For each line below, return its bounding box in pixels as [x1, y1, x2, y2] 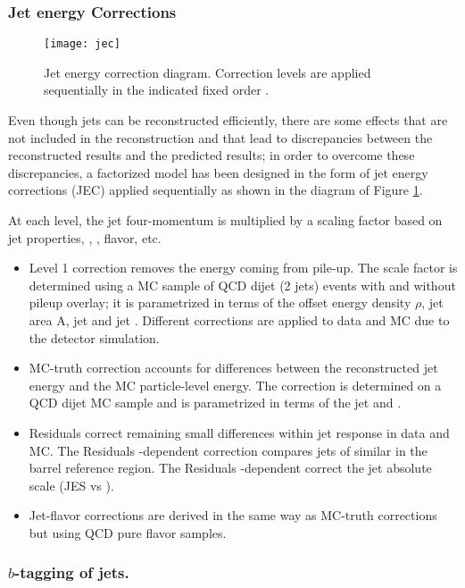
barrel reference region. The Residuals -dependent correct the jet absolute [29, 458, 432, 477]
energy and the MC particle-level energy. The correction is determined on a [29, 375, 442, 394]
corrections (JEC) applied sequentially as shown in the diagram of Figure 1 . [8, 181, 423, 199]
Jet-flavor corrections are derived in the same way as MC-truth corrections [29, 506, 437, 525]
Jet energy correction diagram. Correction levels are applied [44, 63, 371, 81]
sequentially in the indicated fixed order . [44, 80, 270, 99]
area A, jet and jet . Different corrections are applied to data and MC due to [29, 311, 450, 329]
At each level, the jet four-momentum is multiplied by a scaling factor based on [8, 211, 443, 230]
